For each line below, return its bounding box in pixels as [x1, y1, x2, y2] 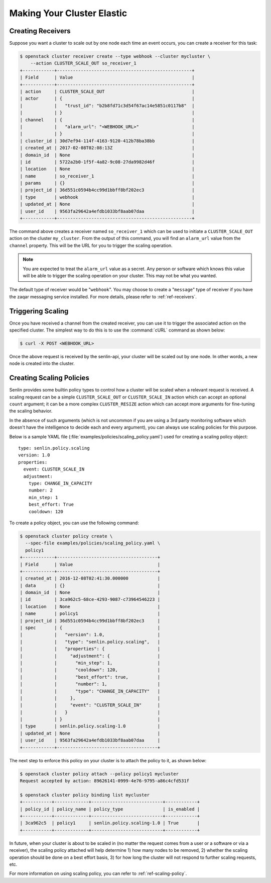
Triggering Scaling [9, 307, 69, 315]
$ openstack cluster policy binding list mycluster [20, 792, 150, 797]
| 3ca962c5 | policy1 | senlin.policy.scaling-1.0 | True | [20, 820, 200, 826]
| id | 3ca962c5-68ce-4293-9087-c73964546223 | [20, 597, 161, 602]
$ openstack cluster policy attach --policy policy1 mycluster [20, 771, 179, 777]
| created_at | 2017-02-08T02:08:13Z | [20, 145, 195, 151]
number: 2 [28, 488, 53, 493]
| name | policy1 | [20, 611, 161, 616]
